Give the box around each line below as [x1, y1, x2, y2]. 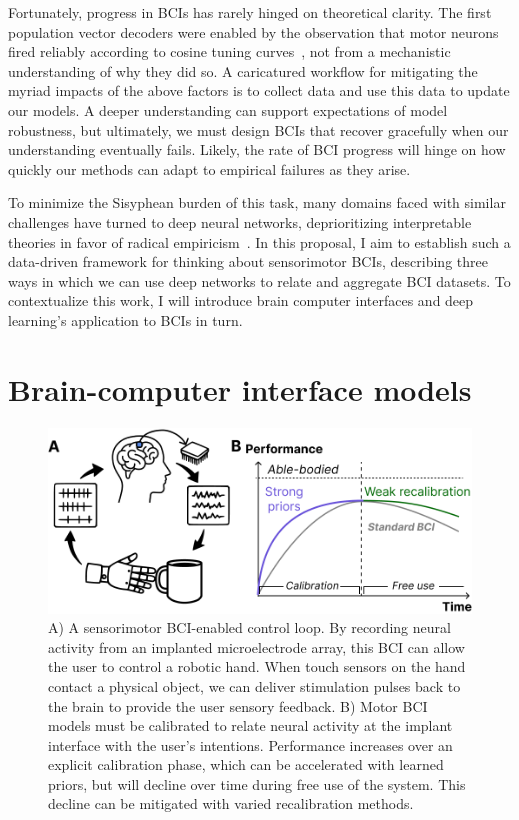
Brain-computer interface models [8, 368, 472, 409]
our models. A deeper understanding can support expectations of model [8, 99, 448, 120]
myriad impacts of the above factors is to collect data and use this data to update [8, 80, 510, 101]
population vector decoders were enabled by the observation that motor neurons [8, 21, 499, 42]
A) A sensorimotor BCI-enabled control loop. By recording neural [48, 617, 451, 638]
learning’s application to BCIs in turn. [8, 309, 243, 330]
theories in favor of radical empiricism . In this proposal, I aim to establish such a [8, 231, 511, 252]
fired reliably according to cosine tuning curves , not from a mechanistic [8, 41, 451, 62]
